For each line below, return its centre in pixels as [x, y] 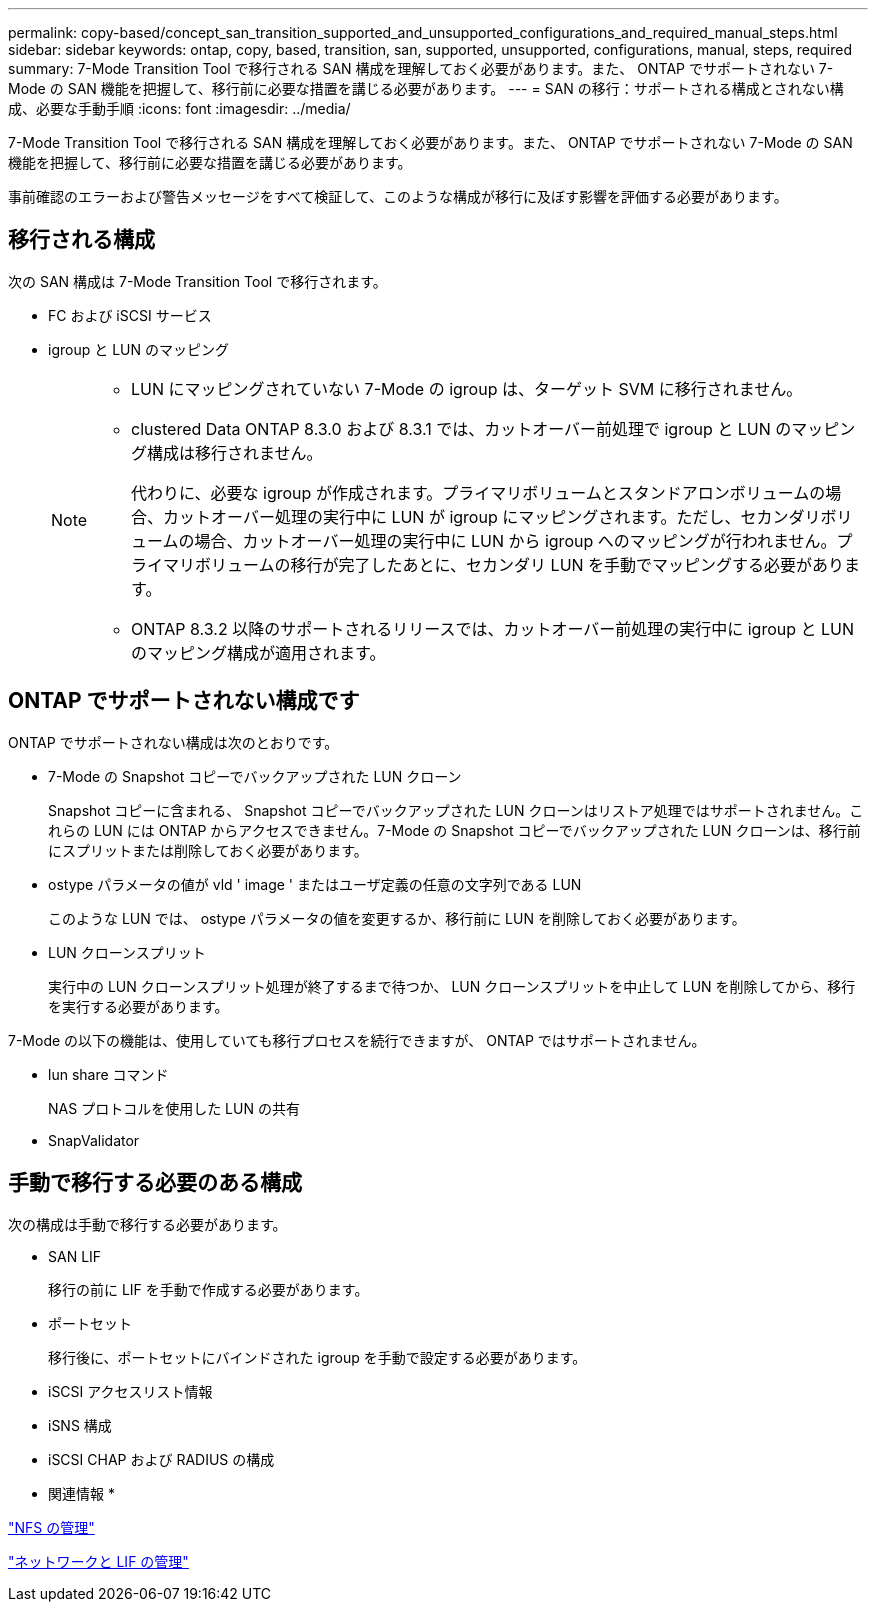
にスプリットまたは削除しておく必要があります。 [208, 850]
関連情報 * [81, 1493]
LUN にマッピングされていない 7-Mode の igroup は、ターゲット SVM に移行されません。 [467, 388]
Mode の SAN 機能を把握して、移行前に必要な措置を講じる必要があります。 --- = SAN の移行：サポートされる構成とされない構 [426, 88]
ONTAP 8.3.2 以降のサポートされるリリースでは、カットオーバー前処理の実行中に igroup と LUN [493, 628]
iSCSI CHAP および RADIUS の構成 [161, 1459]
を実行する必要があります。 [138, 1006]
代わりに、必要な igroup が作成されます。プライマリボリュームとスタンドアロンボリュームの [478, 492]
